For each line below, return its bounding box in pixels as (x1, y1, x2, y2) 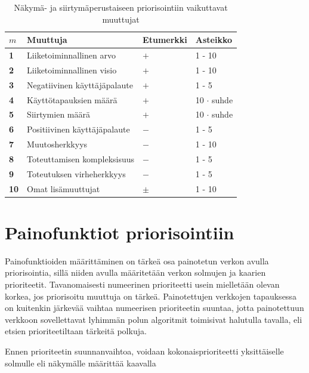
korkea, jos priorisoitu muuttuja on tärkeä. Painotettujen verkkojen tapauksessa (5, 289, 296, 302)
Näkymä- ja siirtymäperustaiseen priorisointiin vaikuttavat (14, 1, 228, 13)
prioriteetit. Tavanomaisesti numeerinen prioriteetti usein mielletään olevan (5, 278, 280, 291)
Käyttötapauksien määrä (27, 93, 118, 106)
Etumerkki (143, 33, 187, 46)
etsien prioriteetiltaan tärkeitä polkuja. (5, 325, 147, 337)
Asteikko (195, 33, 233, 46)
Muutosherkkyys (27, 138, 88, 150)
